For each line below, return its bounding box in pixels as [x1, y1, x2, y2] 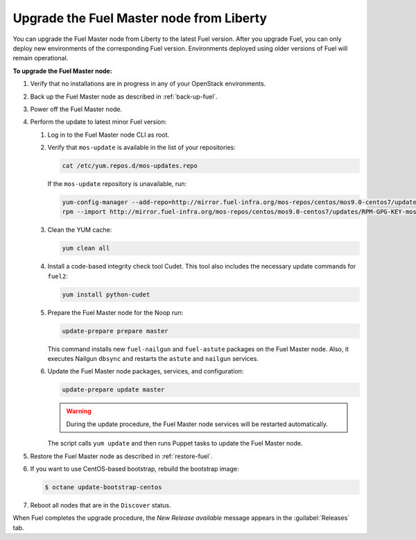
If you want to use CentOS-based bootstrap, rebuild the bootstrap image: [30, 465, 239, 473]
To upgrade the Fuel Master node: [12, 67, 112, 75]
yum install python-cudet [62, 290, 150, 298]
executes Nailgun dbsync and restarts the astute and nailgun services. [47, 355, 259, 363]
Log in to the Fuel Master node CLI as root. [47, 130, 170, 139]
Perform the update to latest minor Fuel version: [30, 118, 167, 126]
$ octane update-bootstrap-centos [44, 483, 162, 491]
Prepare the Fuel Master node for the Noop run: [47, 308, 184, 317]
